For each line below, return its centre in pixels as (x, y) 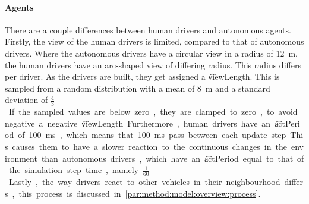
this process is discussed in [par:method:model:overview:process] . (140, 193)
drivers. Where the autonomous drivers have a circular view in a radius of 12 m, (151, 53)
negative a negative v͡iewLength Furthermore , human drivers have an (138, 123)
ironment (21, 158)
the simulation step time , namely (73, 170)
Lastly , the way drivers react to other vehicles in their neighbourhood (144, 181)
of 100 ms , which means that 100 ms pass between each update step (152, 135)
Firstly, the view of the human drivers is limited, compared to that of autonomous (154, 41)
